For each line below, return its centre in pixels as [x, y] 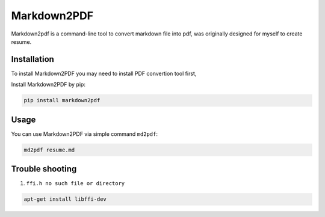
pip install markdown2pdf [62, 100]
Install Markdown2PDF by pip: [48, 85]
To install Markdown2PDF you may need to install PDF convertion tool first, [104, 73]
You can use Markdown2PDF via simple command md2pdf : [84, 134]
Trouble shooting [44, 169]
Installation [32, 59]
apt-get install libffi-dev [65, 199]
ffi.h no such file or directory [76, 184]
